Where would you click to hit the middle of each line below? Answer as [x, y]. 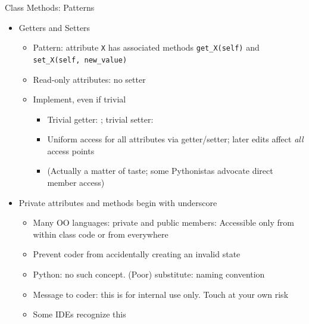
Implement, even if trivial [79, 99]
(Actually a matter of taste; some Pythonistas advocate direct [160, 171]
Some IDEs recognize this [79, 314]
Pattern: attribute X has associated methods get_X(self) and [146, 47]
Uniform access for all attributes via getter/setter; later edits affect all [175, 139]
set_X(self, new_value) [80, 60]
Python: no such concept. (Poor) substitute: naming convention [149, 274]
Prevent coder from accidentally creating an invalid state [137, 254]
